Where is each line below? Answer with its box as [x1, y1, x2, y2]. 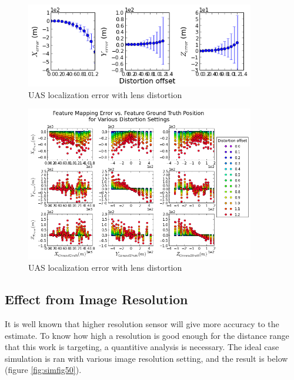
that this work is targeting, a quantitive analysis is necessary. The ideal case [5, 341, 279, 353]
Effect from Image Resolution [5, 290, 188, 308]
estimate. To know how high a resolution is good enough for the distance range [5, 329, 289, 341]
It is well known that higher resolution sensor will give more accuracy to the [5, 317, 279, 329]
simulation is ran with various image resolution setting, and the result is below [5, 352, 288, 364]
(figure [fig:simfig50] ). [5, 364, 82, 376]
